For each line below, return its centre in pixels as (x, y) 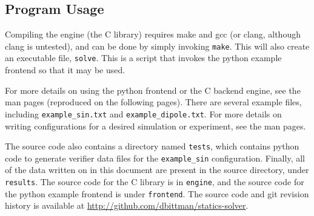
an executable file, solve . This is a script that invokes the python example (143, 58)
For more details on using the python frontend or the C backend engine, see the (153, 90)
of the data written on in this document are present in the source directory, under (157, 170)
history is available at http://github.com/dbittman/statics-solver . (127, 205)
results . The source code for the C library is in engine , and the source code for (155, 182)
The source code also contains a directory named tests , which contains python (152, 146)
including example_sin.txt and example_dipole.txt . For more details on (143, 113)
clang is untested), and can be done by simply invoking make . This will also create (157, 46)
